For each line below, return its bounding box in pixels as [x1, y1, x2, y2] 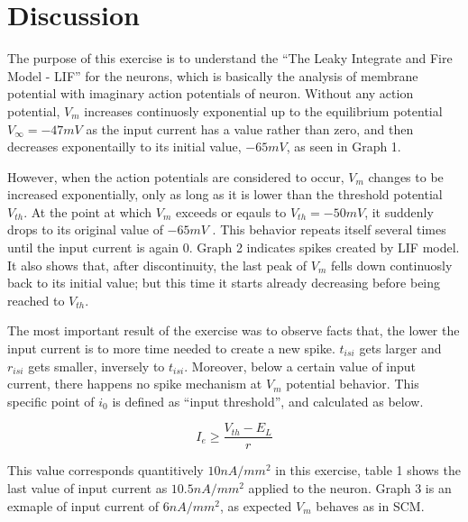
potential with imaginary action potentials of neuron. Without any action [7, 84, 414, 103]
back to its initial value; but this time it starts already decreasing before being [7, 273, 441, 292]
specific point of [7, 391, 95, 410]
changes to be [368, 167, 444, 186]
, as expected [219, 496, 292, 515]
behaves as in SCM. [316, 496, 425, 515]
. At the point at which [23, 202, 152, 221]
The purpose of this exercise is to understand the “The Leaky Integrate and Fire [7, 49, 453, 68]
